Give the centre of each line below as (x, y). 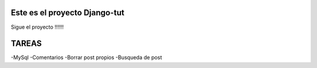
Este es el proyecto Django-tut (68, 13)
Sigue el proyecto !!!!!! (37, 27)
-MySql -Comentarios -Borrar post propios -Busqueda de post (87, 57)
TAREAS (26, 44)
